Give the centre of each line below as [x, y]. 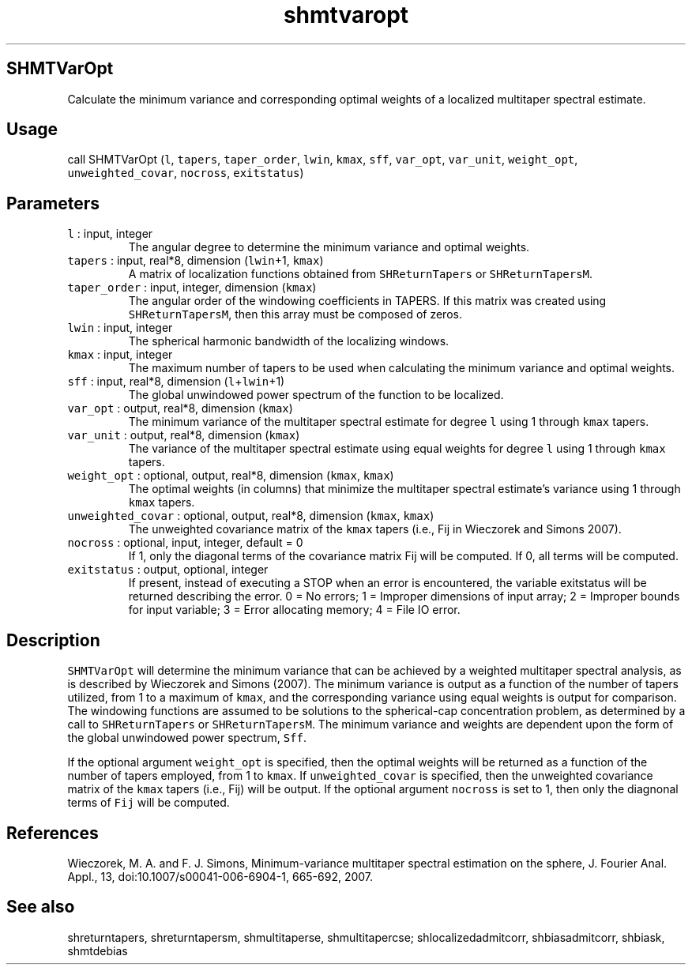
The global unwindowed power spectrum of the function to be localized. [316, 395]
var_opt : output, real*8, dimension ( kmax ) [180, 408]
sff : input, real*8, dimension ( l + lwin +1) [176, 382]
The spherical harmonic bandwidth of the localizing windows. [289, 341]
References [53, 833]
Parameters [53, 203]
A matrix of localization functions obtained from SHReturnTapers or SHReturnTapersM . [361, 274]
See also [41, 907]
